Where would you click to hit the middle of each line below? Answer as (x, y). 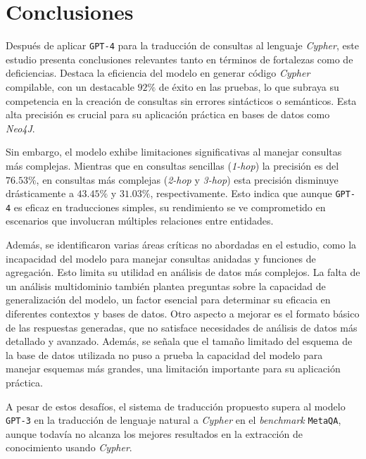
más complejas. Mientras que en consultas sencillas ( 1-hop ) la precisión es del (172, 165)
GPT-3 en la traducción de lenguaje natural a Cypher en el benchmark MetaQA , (173, 420)
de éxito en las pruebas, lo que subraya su (249, 86)
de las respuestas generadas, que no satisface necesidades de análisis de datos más (182, 327)
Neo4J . (20, 128)
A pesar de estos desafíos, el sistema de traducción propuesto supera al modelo (176, 406)
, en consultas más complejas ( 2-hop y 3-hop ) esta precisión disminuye (187, 179)
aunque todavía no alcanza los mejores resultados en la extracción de (154, 433)
